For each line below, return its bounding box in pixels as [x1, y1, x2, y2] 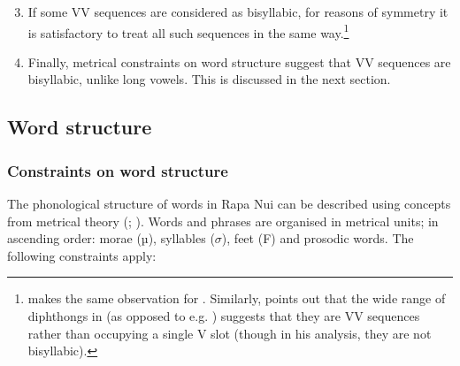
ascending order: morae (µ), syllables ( [7, 229, 215, 248]
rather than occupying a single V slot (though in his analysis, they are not [27, 324, 432, 342]
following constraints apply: [7, 246, 157, 264]
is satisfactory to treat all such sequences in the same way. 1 [27, 20, 349, 42]
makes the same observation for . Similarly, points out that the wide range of [27, 289, 446, 308]
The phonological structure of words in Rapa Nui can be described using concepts [7, 194, 451, 213]
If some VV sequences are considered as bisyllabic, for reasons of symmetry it [27, 3, 448, 20]
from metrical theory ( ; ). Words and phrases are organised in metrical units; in [7, 211, 439, 230]
